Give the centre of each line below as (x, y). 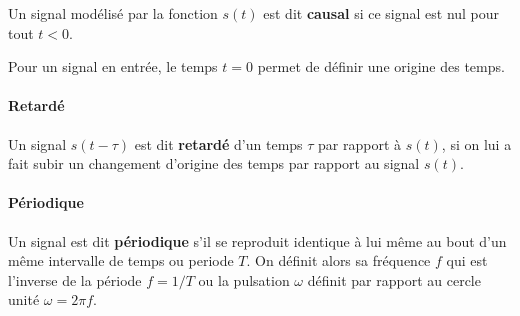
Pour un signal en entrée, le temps (113, 66)
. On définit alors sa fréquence (338, 260)
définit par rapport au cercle (394, 279)
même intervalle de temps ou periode (121, 260)
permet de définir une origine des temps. (381, 66)
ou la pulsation (244, 279)
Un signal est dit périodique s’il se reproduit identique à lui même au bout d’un (257, 240)
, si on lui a (476, 143)
